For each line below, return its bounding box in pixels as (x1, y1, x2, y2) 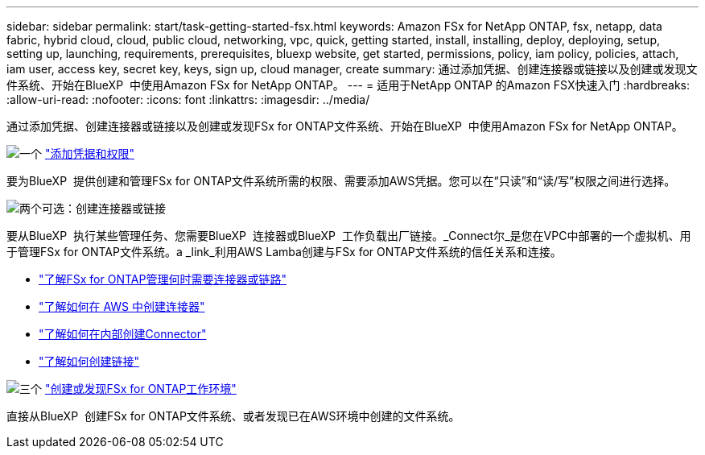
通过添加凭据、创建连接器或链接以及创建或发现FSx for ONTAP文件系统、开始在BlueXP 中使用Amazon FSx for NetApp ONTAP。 (6, 119, 683, 133)
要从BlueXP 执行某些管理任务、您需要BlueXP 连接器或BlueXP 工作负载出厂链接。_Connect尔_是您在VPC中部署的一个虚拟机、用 (6, 229, 691, 242)
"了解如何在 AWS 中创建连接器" (39, 300, 205, 313)
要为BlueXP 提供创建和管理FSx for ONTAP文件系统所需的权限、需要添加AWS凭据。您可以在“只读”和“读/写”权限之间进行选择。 (6, 174, 676, 188)
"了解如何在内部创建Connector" (39, 327, 207, 341)
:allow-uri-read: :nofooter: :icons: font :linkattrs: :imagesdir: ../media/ (6, 93, 370, 106)
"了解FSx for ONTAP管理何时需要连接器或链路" (39, 272, 287, 286)
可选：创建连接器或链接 (42, 201, 166, 215)
